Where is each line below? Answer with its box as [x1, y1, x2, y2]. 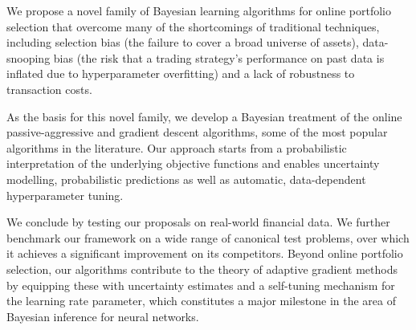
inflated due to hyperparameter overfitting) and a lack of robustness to [6, 65, 355, 82]
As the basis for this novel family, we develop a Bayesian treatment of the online [6, 108, 402, 124]
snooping [6, 49, 51, 66]
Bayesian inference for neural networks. [6, 308, 199, 324]
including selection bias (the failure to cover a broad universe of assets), [6, 34, 359, 51]
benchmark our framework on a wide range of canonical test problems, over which [6, 229, 410, 246]
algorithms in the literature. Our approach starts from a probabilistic [6, 139, 347, 156]
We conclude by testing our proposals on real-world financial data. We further [6, 214, 390, 230]
